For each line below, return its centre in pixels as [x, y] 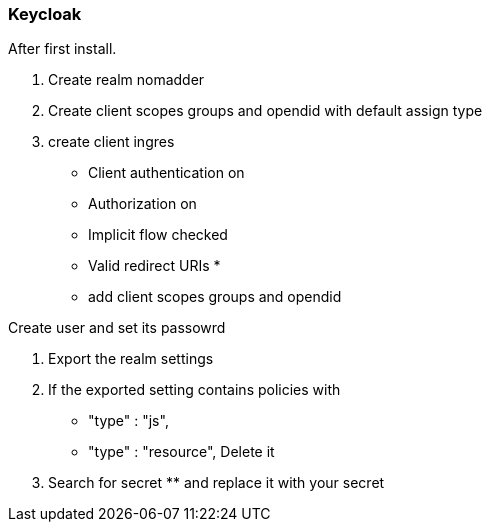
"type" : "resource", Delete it [181, 452]
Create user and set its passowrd [117, 328]
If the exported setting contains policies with [194, 390]
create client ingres [111, 142]
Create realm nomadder [126, 80]
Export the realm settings [131, 359]
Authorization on [142, 204]
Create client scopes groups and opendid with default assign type [265, 111]
